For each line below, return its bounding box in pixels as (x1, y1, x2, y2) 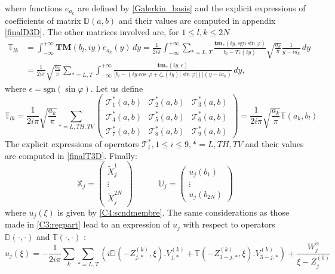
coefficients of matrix (5, 14, 81, 26)
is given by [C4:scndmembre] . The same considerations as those (57, 205, 290, 218)
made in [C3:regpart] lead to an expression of (5, 218, 170, 231)
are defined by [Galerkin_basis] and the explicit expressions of (78, 2, 306, 14)
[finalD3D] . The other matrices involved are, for (5, 26, 179, 38)
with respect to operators (183, 218, 275, 231)
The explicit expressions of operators (5, 138, 139, 150)
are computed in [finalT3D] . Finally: (5, 149, 137, 161)
